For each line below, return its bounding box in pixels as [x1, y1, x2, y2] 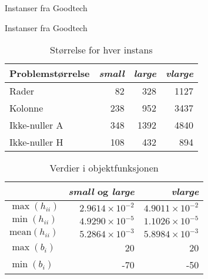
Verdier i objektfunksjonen [49, 161, 159, 175]
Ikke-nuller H [9, 135, 63, 149]
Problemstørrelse [9, 66, 90, 80]
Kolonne [9, 101, 43, 115]
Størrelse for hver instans [50, 43, 153, 57]
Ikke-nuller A [9, 118, 63, 132]
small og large [68, 184, 135, 199]
